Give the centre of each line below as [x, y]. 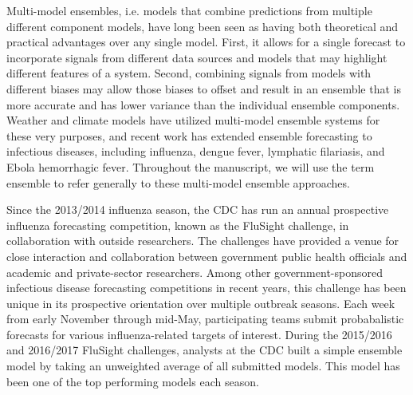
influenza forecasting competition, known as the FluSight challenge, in [178, 225]
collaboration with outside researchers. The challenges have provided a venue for [203, 241]
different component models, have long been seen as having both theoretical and [203, 26]
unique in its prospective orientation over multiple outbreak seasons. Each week [201, 303]
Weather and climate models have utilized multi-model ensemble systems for [193, 120]
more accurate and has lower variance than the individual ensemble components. [203, 104]
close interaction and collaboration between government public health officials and [207, 256]
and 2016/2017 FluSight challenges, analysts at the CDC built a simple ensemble [205, 350]
